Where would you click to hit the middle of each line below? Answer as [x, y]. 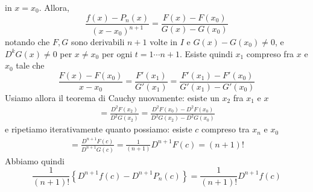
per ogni [117, 53]
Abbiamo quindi [35, 160]
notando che [27, 42]
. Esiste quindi [206, 53]
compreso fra [270, 53]
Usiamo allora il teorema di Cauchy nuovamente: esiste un [112, 97]
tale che [30, 65]
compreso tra [226, 129]
